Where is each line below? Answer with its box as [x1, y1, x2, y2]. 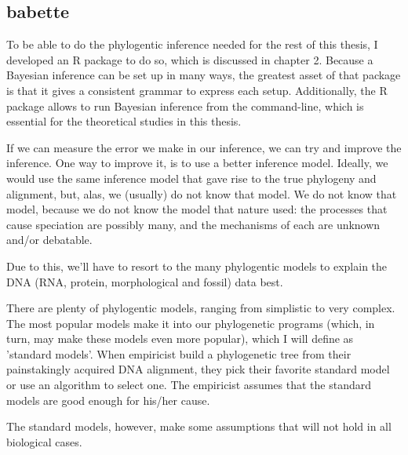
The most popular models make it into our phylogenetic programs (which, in [6, 315, 375, 331]
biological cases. [6, 433, 82, 450]
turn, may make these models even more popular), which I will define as [6, 330, 354, 347]
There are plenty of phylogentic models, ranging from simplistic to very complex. [6, 300, 395, 316]
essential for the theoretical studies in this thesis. [6, 113, 242, 129]
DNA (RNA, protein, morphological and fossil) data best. [6, 273, 283, 289]
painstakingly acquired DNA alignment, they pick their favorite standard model [6, 361, 390, 377]
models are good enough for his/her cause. [6, 391, 210, 408]
